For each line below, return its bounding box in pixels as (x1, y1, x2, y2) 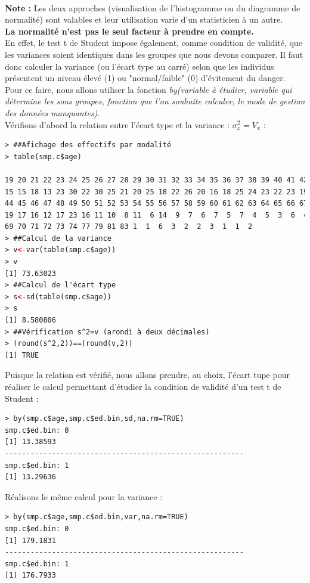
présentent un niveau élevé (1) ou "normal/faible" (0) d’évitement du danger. (5, 72, 286, 84)
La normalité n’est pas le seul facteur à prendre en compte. (5, 24, 254, 37)
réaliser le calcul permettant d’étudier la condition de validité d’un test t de (5, 380, 281, 392)
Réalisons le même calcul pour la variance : (5, 490, 163, 503)
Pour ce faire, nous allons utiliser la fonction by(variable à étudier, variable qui (5, 83, 292, 95)
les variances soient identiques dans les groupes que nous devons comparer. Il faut (5, 48, 303, 60)
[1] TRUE (5, 351, 39, 359)
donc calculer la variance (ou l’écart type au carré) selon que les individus (5, 60, 274, 72)
